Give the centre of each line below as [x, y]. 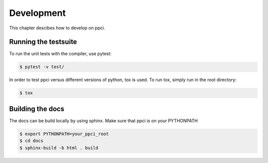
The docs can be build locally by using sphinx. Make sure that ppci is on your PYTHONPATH [103, 121]
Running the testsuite [43, 42]
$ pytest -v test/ [42, 67]
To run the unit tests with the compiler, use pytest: [60, 54]
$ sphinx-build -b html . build [59, 148]
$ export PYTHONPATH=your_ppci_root [64, 134]
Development [37, 13]
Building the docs [37, 109]
